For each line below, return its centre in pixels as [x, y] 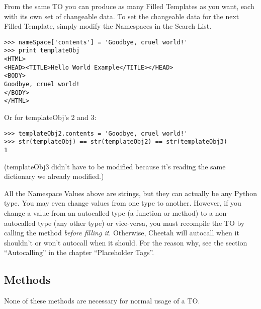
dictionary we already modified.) [54, 176]
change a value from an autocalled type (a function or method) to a [109, 212]
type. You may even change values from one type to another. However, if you [123, 203]
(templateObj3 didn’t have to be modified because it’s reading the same [115, 166]
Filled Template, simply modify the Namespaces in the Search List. [108, 26]
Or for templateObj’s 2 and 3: [50, 117]
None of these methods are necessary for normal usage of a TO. [102, 301]
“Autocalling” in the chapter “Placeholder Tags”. [79, 252]
